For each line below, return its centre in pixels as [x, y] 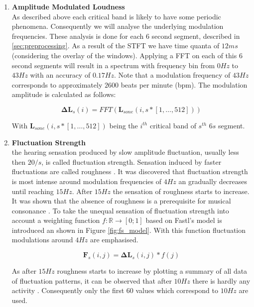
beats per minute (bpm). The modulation [184, 84]
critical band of [173, 125]
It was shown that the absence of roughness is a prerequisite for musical [121, 201]
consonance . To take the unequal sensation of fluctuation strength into [120, 210]
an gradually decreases [213, 181]
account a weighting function [56, 220]
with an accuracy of [60, 75]
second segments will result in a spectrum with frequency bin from [113, 65]
